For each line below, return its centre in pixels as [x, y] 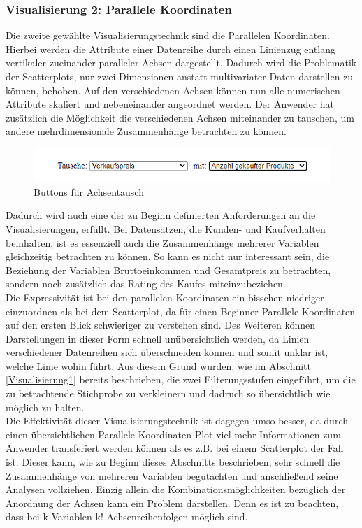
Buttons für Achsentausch [89, 191]
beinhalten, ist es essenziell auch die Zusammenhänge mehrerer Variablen [162, 242]
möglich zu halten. [45, 407]
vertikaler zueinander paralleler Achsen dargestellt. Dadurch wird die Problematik [181, 63]
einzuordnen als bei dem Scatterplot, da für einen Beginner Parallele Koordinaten [181, 311]
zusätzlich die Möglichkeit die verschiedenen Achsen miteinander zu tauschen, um [180, 117]
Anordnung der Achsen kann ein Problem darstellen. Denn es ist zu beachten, [172, 502]
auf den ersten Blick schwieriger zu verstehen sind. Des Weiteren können [161, 325]
